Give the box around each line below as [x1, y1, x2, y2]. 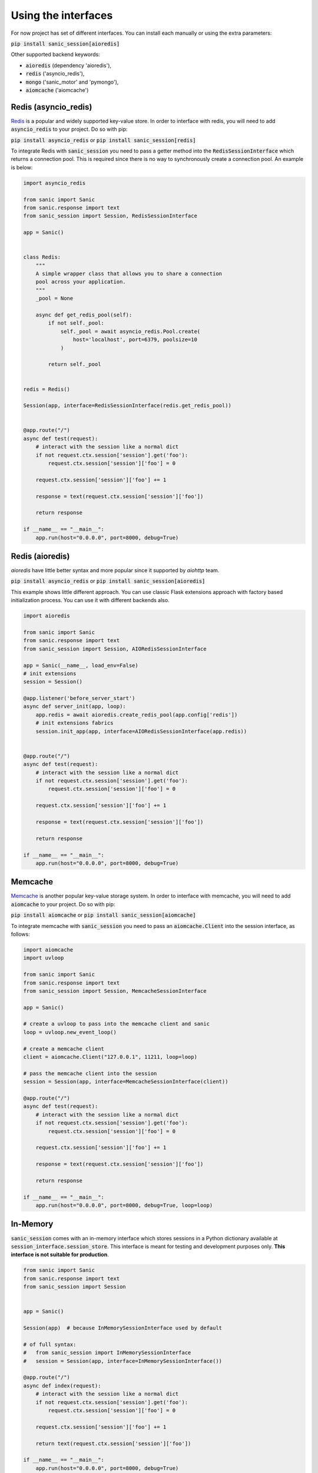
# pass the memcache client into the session [23, 1070, 157, 1076]
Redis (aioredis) [11, 551, 70, 561]
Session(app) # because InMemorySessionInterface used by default [23, 1325, 223, 1332]
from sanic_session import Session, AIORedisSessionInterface [23, 645, 207, 652]
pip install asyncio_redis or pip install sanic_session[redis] [11, 136, 196, 144]
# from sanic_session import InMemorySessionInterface [23, 1349, 191, 1356]
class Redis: [23, 254, 61, 260]
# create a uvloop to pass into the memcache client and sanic [23, 1020, 210, 1028]
